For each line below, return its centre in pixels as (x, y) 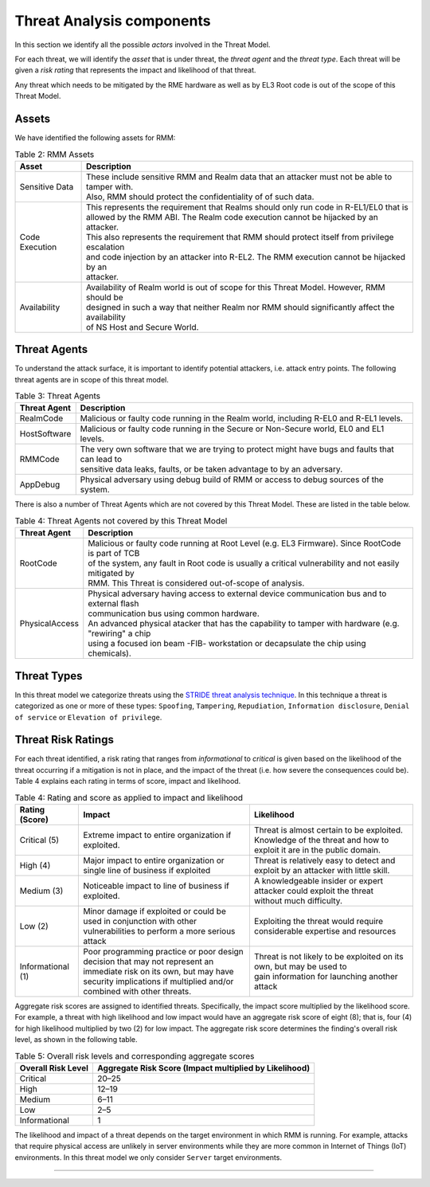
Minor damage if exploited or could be (154, 911)
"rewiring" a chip (119, 633)
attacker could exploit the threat (314, 891)
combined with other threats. (137, 991)
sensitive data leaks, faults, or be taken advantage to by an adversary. (211, 469)
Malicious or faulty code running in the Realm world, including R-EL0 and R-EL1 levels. (242, 418)
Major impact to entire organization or (154, 860)
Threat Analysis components (113, 21)
